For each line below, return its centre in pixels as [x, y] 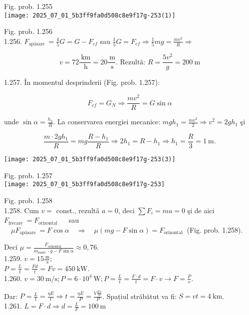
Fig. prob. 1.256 [28, 31]
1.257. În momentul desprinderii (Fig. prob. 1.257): [82, 82]
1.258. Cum [21, 210]
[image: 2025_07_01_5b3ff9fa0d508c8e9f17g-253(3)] [90, 159]
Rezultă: [133, 62]
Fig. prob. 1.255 [28, 6]
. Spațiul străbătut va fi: [139, 296]
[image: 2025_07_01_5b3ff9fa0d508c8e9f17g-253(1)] [90, 15]
